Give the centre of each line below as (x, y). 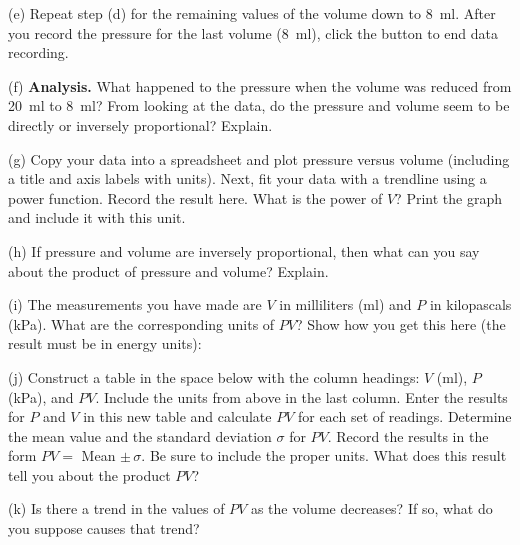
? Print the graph (448, 197)
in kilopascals (470, 304)
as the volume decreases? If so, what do (371, 508)
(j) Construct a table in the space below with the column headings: (214, 376)
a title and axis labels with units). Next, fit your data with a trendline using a (247, 178)
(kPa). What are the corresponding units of (141, 323)
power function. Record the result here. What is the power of (195, 197)
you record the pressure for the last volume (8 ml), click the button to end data (253, 32)
